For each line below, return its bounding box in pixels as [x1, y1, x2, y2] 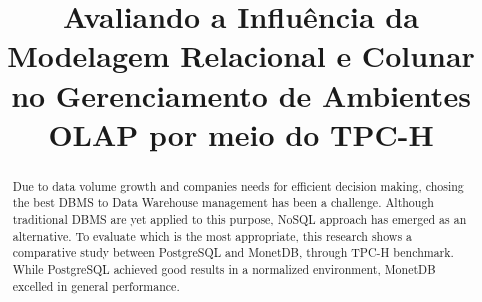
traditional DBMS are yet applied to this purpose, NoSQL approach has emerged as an [12, 211, 467, 228]
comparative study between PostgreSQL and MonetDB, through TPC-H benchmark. [12, 244, 454, 261]
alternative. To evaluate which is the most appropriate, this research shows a [12, 227, 412, 244]
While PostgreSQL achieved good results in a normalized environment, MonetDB [12, 261, 436, 278]
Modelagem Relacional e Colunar [7, 35, 475, 76]
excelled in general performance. [12, 277, 180, 294]
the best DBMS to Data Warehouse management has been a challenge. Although [12, 194, 434, 211]
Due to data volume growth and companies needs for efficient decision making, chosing [12, 177, 464, 194]
